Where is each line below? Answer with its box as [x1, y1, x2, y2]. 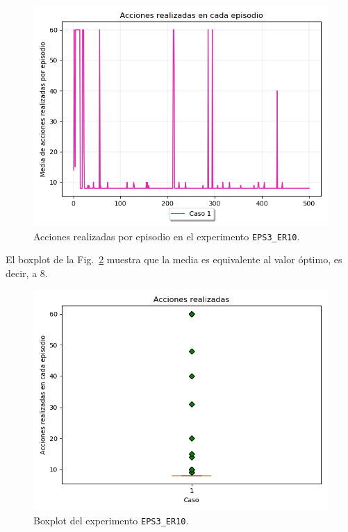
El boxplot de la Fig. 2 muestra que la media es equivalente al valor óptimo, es [6, 252, 342, 267]
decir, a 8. [6, 265, 48, 280]
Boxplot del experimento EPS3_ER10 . [33, 513, 189, 528]
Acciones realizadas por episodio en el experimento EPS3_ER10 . [33, 228, 300, 243]
